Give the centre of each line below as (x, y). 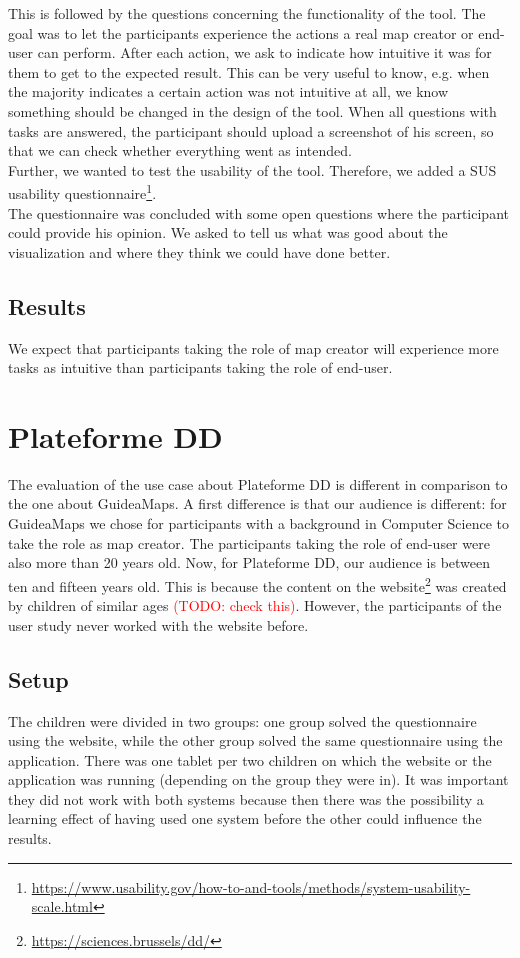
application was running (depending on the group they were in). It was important (258, 779)
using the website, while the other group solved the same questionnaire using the (255, 740)
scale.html (62, 906)
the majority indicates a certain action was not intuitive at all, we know (228, 91)
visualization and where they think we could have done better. (199, 251)
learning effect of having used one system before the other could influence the (245, 818)
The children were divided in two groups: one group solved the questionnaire (242, 720)
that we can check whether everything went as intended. (180, 150)
